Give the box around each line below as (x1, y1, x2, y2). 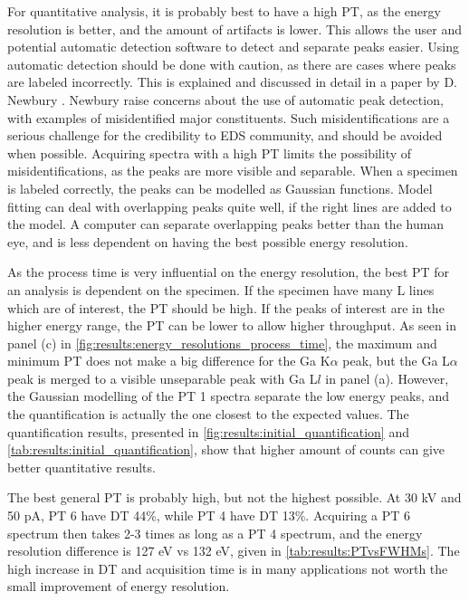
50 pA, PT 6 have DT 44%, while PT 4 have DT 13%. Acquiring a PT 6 (7, 506, 411, 525)
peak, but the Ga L (342, 351, 450, 370)
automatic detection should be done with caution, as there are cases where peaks (7, 54, 456, 73)
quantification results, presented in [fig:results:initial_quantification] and (7, 422, 409, 441)
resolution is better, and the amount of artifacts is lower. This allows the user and (7, 19, 462, 38)
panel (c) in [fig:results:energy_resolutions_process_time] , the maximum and (7, 333, 437, 352)
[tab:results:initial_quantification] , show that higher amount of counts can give (7, 440, 445, 459)
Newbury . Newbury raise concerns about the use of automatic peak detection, (7, 90, 444, 109)
